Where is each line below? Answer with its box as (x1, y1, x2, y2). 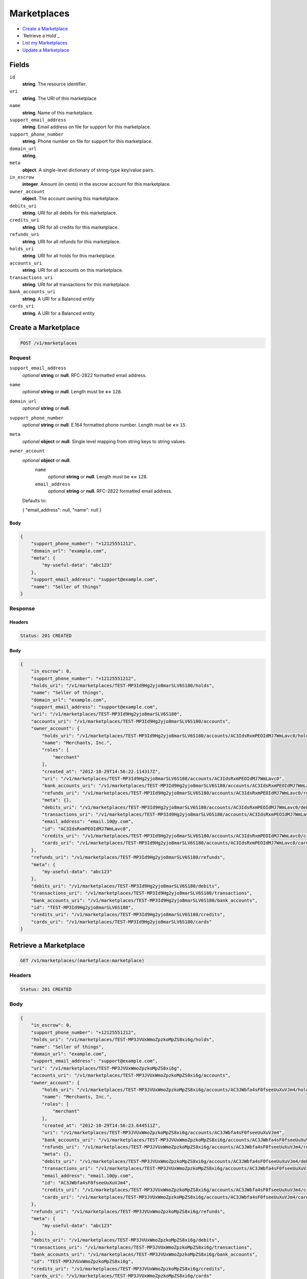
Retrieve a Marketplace (9, 941, 85, 950)
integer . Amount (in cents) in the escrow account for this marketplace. (22, 181, 171, 187)
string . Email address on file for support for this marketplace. (22, 124, 151, 130)
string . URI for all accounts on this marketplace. (22, 267, 123, 273)
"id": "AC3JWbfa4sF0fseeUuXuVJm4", (41, 1180, 131, 1186)
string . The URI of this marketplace (22, 95, 97, 101)
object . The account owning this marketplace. (22, 195, 120, 202)
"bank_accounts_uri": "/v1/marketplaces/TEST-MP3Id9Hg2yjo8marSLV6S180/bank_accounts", (31, 897, 258, 903)
